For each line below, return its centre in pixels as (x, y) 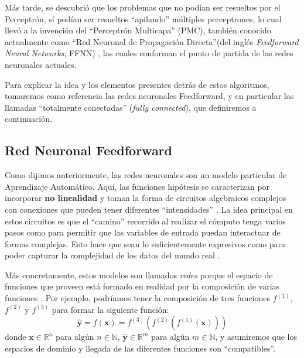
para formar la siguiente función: (110, 309)
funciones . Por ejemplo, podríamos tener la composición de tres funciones (138, 298)
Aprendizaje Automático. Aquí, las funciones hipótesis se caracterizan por (137, 186)
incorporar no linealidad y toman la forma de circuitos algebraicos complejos (146, 198)
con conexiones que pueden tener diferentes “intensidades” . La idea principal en (149, 209)
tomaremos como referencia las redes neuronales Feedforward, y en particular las (149, 96)
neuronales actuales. (41, 64)
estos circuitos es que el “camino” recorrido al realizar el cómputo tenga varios (145, 221)
